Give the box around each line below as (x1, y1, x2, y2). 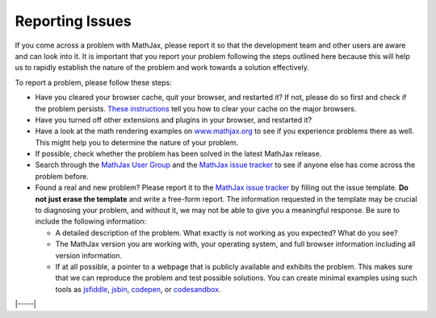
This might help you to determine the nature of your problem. (35, 137, 238, 147)
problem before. (35, 171, 89, 181)
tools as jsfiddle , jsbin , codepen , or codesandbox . (55, 284, 221, 294)
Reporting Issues (15, 12, 132, 30)
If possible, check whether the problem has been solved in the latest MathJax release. (35, 149, 322, 159)
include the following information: (35, 216, 147, 226)
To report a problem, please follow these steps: (15, 77, 173, 87)
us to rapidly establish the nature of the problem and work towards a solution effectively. (15, 63, 310, 73)
